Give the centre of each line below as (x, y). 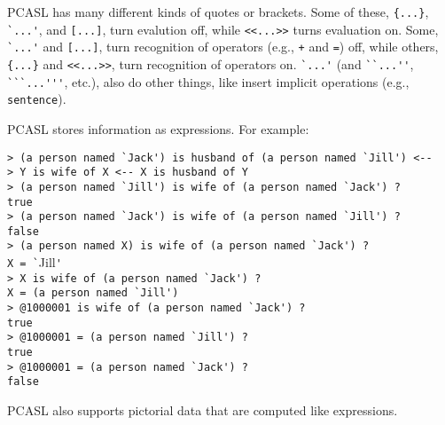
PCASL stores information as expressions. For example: (158, 128)
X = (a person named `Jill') (93, 293)
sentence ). (37, 99)
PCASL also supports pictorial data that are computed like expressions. (203, 410)
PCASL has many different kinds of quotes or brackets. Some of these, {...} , (218, 12)
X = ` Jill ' (35, 262)
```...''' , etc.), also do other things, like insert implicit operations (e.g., (208, 81)
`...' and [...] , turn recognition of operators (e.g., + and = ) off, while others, (223, 47)
